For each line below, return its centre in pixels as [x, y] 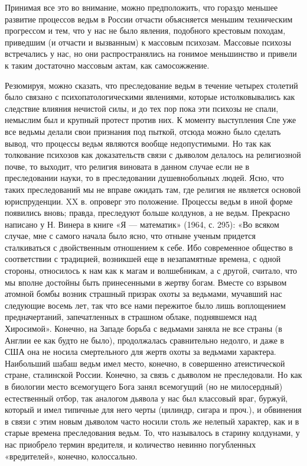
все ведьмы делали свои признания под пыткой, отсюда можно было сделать [143, 131]
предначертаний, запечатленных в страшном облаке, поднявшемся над [131, 317]
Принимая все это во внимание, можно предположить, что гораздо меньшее [141, 7]
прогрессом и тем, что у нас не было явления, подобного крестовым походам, [145, 30]
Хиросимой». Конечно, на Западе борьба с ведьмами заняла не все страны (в [143, 329]
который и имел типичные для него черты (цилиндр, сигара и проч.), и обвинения [153, 410]
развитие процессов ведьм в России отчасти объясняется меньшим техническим [149, 19]
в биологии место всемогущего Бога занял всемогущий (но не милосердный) [144, 386]
